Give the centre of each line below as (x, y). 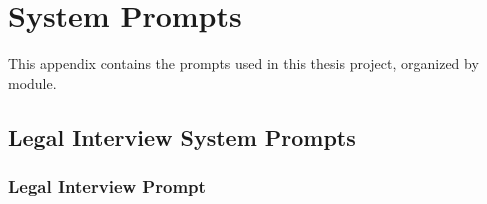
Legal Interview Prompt (107, 186)
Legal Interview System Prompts (182, 136)
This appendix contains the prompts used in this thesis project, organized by (243, 63)
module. (32, 82)
